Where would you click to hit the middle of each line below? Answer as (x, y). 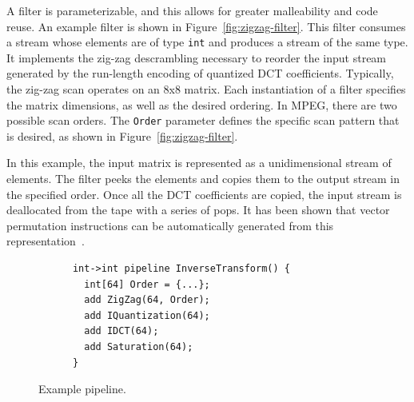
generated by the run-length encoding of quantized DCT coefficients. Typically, (200, 73)
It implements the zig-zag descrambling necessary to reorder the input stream (197, 57)
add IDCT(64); (121, 331)
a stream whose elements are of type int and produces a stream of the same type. (207, 42)
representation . (46, 241)
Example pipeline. (82, 389)
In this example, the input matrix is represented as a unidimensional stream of (199, 163)
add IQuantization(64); (147, 315)
